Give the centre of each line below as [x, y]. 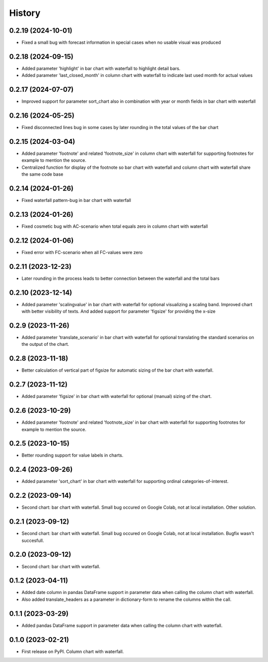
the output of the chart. [45, 344]
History [25, 13]
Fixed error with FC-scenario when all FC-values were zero [82, 252]
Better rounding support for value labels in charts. [72, 455]
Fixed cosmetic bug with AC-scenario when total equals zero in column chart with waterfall [115, 226]
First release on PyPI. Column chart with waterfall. [73, 651]
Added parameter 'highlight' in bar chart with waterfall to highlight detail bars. [101, 68]
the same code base [42, 174]
